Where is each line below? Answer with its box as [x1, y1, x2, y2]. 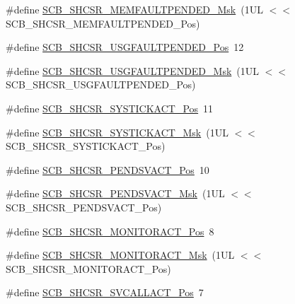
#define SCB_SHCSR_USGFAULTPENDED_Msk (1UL [6, 63, 260, 78]
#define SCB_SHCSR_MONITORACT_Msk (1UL [6, 247, 235, 262]
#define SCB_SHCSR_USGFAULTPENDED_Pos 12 [6, 40, 244, 54]
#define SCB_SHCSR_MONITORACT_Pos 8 [6, 223, 214, 238]
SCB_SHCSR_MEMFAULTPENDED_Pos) [6, 16, 200, 30]
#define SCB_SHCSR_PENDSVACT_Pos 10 [6, 162, 209, 177]
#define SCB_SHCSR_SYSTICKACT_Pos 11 [6, 100, 214, 115]
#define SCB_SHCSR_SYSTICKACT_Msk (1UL [6, 124, 229, 139]
